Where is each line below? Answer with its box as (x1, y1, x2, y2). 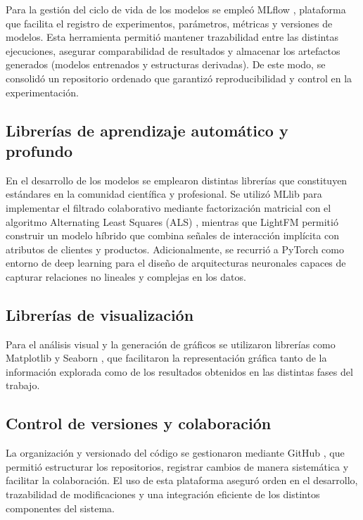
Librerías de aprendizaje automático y (6, 119, 288, 141)
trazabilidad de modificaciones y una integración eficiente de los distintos (6, 487, 320, 502)
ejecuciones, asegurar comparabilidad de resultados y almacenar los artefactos (6, 43, 340, 58)
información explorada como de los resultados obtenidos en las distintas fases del (6, 364, 353, 379)
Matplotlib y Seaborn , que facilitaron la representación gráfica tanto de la (6, 350, 327, 365)
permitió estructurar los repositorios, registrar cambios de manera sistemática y (6, 459, 349, 474)
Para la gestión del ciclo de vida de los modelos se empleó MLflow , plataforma (6, 2, 346, 16)
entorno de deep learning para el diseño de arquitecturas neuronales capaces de (6, 255, 346, 270)
